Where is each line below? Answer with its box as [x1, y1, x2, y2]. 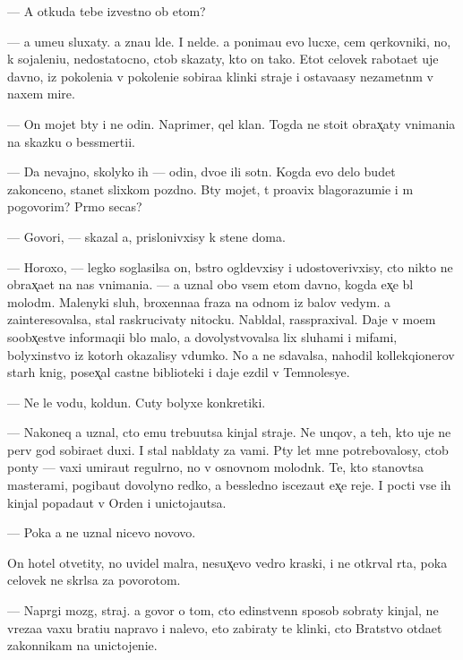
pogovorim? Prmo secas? [7, 197, 142, 216]
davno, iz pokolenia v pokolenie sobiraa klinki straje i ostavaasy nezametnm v [7, 66, 433, 85]
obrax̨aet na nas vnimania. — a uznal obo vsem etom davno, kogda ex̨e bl [7, 275, 414, 294]
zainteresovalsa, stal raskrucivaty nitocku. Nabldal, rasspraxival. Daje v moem [7, 310, 436, 329]
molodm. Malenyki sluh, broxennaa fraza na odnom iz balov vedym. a [7, 292, 390, 311]
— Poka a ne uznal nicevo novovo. [7, 523, 196, 542]
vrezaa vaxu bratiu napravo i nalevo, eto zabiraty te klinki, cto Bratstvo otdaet [7, 618, 442, 637]
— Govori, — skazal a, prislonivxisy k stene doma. [7, 227, 286, 245]
